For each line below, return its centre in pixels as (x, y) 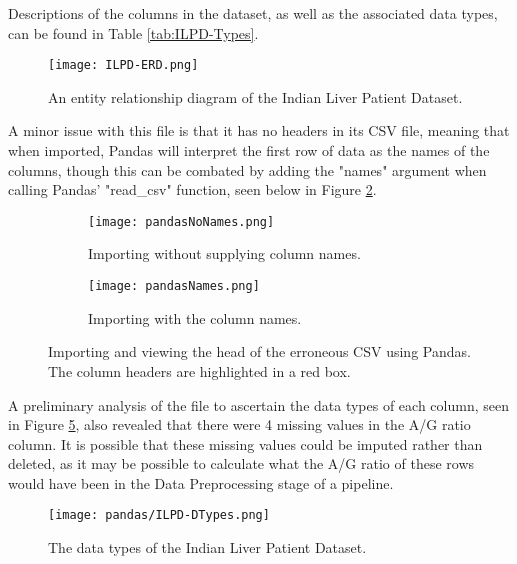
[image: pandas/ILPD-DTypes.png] (159, 515)
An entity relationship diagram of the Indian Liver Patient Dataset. (255, 96)
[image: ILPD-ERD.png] (123, 65)
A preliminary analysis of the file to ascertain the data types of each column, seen (258, 404)
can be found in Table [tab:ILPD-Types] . (133, 32)
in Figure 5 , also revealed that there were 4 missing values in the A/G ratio (239, 424)
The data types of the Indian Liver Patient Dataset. (207, 547)
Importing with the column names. (195, 317)
